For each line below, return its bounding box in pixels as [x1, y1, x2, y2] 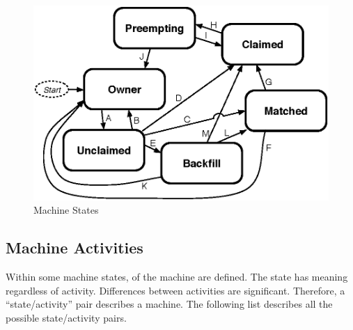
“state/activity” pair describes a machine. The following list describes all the [6, 297, 333, 311]
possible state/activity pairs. [6, 310, 127, 324]
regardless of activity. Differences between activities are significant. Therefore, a [6, 283, 345, 297]
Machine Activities [6, 237, 143, 258]
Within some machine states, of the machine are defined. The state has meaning [6, 269, 348, 284]
